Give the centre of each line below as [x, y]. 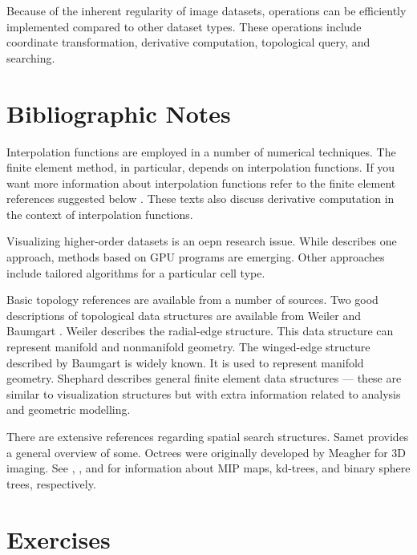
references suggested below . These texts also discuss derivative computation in [200, 199]
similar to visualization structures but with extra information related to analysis [204, 393]
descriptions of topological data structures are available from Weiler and [184, 315]
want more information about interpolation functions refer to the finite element [201, 182]
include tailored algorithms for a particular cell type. [136, 272]
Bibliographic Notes [119, 113]
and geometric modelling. [69, 409]
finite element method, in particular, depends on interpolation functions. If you [201, 167]
